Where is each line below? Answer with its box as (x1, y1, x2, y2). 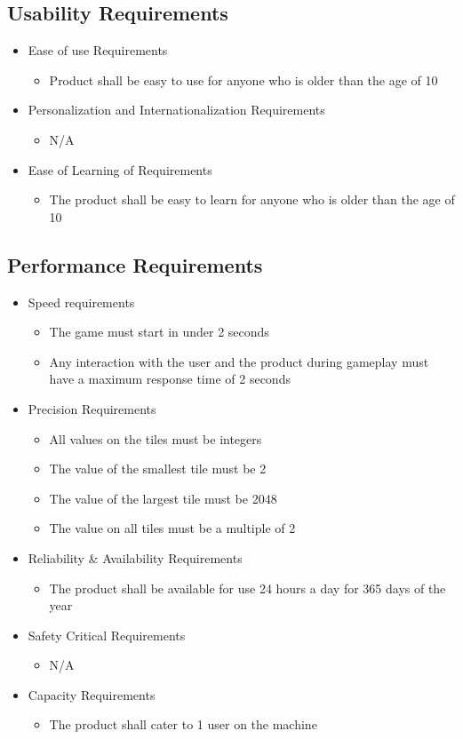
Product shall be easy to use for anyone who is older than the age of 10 (49, 70, 438, 89)
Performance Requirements (7, 250, 263, 278)
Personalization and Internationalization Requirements (28, 100, 325, 119)
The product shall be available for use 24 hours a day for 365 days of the (49, 578, 446, 597)
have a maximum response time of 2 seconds (49, 369, 291, 388)
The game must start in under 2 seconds (49, 322, 269, 341)
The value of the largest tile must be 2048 (49, 489, 277, 507)
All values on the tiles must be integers (49, 429, 262, 448)
